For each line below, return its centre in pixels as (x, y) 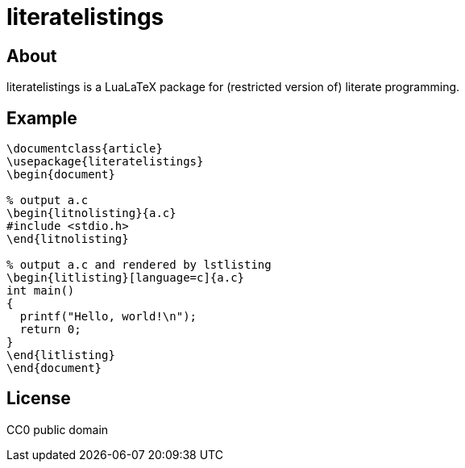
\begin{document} (61, 175)
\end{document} (54, 368)
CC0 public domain (58, 429)
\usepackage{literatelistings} (105, 162)
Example (42, 118)
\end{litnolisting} (68, 239)
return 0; (50, 330)
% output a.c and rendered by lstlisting (139, 265)
